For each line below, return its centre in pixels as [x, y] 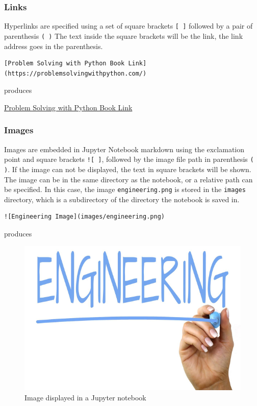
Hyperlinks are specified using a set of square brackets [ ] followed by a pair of [128, 26]
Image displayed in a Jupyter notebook [85, 397]
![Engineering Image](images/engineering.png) [84, 217]
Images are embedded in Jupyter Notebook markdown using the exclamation [124, 149]
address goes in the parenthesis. [54, 46]
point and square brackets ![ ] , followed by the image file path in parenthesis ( [129, 159]
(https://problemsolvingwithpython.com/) [75, 73]
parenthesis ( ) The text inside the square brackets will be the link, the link [124, 35]
